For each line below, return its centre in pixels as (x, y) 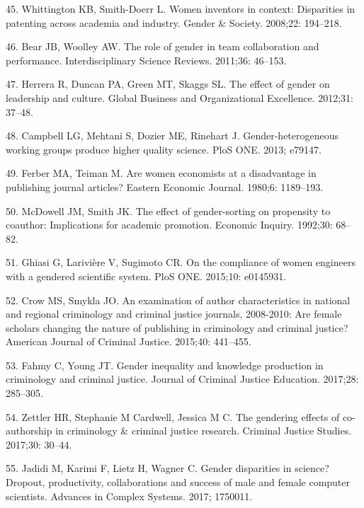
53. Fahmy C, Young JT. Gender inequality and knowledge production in (165, 365)
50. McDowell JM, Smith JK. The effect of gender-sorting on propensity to (168, 210)
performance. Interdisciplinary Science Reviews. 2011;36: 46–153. (146, 60)
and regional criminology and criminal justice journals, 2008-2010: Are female (174, 314)
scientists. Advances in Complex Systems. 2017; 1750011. (129, 496)
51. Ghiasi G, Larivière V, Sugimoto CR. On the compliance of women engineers (181, 262)
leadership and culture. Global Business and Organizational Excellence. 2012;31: (180, 97)
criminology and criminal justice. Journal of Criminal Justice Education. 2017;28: (182, 379)
